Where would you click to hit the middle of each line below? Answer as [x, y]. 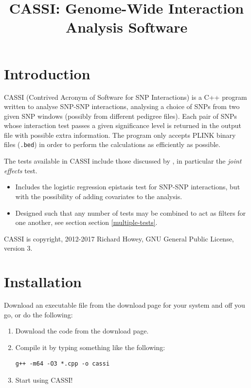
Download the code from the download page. [82, 331]
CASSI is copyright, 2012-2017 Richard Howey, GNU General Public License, [119, 238]
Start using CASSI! [44, 379]
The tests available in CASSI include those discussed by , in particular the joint [123, 161]
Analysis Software [126, 27]
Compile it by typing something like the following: [90, 347]
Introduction [47, 73]
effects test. [21, 170]
